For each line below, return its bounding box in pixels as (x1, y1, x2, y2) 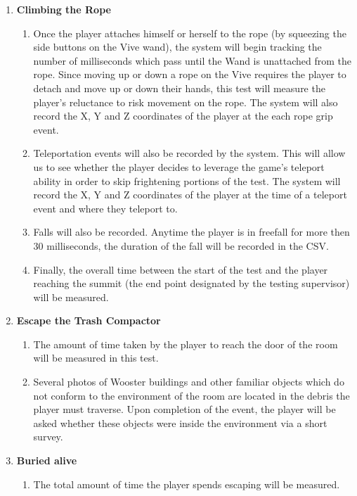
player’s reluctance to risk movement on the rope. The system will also (33, 94, 338, 109)
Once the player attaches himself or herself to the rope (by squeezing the (33, 25, 346, 40)
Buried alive (16, 453, 77, 468)
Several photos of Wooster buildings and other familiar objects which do (33, 374, 344, 389)
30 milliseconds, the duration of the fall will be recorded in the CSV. (33, 238, 329, 253)
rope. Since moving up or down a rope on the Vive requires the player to (33, 67, 346, 82)
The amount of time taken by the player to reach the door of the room (33, 336, 338, 351)
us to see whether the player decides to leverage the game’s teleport (33, 159, 325, 174)
